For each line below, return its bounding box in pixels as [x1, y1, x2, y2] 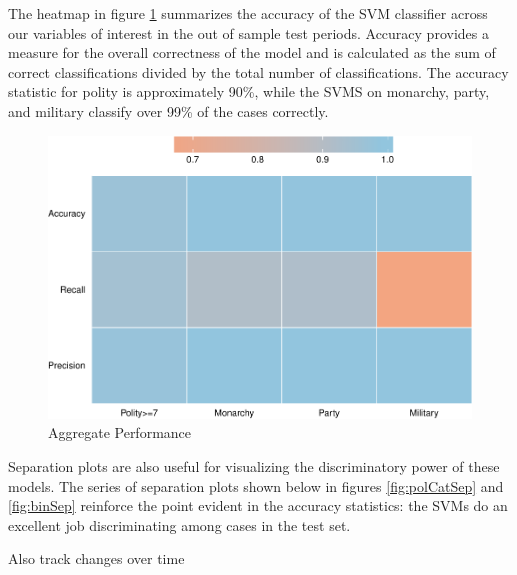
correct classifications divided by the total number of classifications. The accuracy [8, 61, 509, 82]
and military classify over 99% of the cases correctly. [8, 100, 329, 121]
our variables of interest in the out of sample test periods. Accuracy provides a [8, 22, 489, 43]
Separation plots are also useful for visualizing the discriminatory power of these [8, 455, 500, 476]
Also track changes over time [8, 548, 185, 569]
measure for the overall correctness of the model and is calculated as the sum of [8, 42, 496, 63]
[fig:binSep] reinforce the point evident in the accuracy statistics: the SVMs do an [8, 495, 508, 516]
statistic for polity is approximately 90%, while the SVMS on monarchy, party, [8, 81, 490, 102]
